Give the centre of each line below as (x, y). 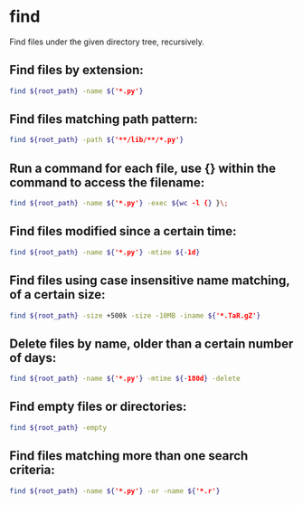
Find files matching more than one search (129, 456)
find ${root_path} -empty (58, 427)
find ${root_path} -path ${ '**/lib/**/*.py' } (96, 140)
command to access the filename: (107, 182)
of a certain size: (57, 295)
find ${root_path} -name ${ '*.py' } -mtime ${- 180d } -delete (125, 379)
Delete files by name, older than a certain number (151, 343)
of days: (33, 358)
